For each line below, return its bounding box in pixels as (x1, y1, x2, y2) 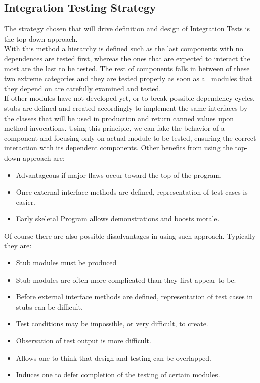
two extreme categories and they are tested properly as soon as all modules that (4, 73, 252, 84)
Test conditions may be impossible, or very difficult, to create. (16, 318, 208, 329)
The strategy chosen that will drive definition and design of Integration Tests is (4, 23, 250, 34)
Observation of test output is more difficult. (16, 335, 151, 346)
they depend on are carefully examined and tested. (4, 83, 161, 93)
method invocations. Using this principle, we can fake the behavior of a (4, 123, 225, 133)
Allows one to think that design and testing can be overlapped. (16, 352, 211, 363)
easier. (16, 196, 36, 207)
